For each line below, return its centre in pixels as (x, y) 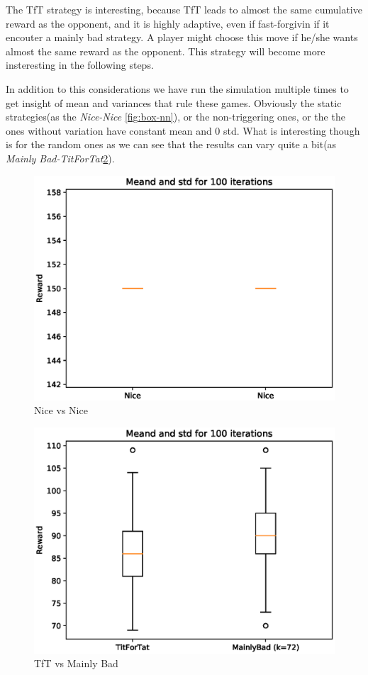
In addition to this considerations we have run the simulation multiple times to (177, 88)
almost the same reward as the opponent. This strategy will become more (166, 51)
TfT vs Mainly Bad (76, 663)
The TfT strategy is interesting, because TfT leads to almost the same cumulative (184, 9)
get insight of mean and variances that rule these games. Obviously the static (174, 102)
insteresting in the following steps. (80, 65)
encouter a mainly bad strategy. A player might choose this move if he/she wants (182, 37)
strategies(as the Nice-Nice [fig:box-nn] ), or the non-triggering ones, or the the (175, 117)
